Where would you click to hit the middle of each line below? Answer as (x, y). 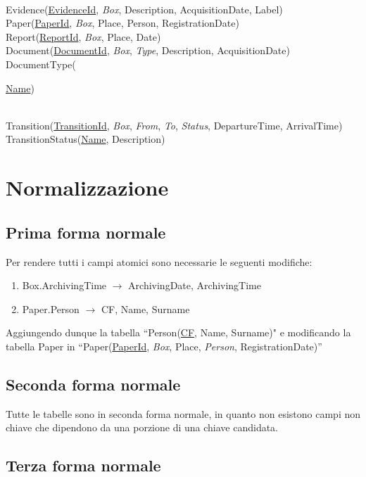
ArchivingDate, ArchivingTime (195, 285)
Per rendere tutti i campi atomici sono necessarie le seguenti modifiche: (159, 261)
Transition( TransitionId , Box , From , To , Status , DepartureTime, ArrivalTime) (174, 125)
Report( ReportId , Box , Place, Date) (83, 36)
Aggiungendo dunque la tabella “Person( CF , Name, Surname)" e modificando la (178, 332)
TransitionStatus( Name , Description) (86, 139)
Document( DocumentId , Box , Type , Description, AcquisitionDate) (148, 50)
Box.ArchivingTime (64, 285)
